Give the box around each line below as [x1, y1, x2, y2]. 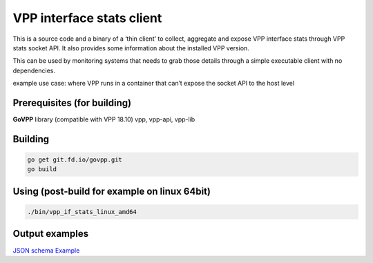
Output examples [12, 228, 89, 240]
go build [27, 166, 57, 173]
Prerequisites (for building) [12, 97, 131, 108]
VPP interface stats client [12, 10, 162, 26]
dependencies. [12, 66, 55, 75]
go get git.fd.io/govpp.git [27, 156, 122, 164]
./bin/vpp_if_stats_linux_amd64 [27, 208, 137, 215]
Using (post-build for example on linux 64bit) [12, 185, 211, 197]
